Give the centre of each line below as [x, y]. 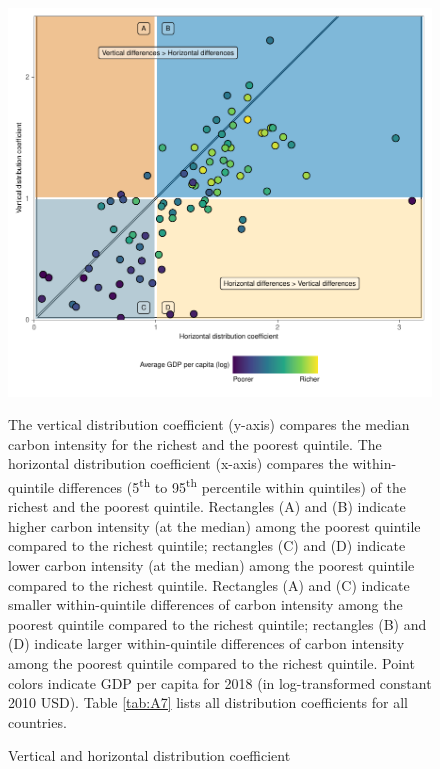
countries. [37, 721]
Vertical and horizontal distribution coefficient [149, 755]
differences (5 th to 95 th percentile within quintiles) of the [232, 485]
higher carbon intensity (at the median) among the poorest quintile [214, 525]
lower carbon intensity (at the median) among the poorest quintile [211, 565]
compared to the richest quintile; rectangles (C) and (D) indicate [207, 545]
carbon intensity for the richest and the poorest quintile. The [195, 443]
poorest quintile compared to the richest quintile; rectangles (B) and [217, 623]
